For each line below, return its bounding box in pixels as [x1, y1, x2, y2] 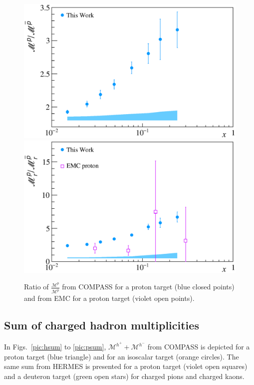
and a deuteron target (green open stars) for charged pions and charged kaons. [4, 370, 245, 381]
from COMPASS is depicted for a [147, 341, 250, 352]
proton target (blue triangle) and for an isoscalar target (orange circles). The [4, 351, 239, 361]
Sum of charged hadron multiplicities [4, 317, 199, 333]
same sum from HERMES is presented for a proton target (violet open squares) [4, 361, 248, 371]
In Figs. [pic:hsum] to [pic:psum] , [4, 341, 106, 352]
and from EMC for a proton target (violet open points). [24, 293, 195, 303]
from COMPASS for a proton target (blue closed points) [62, 281, 235, 292]
